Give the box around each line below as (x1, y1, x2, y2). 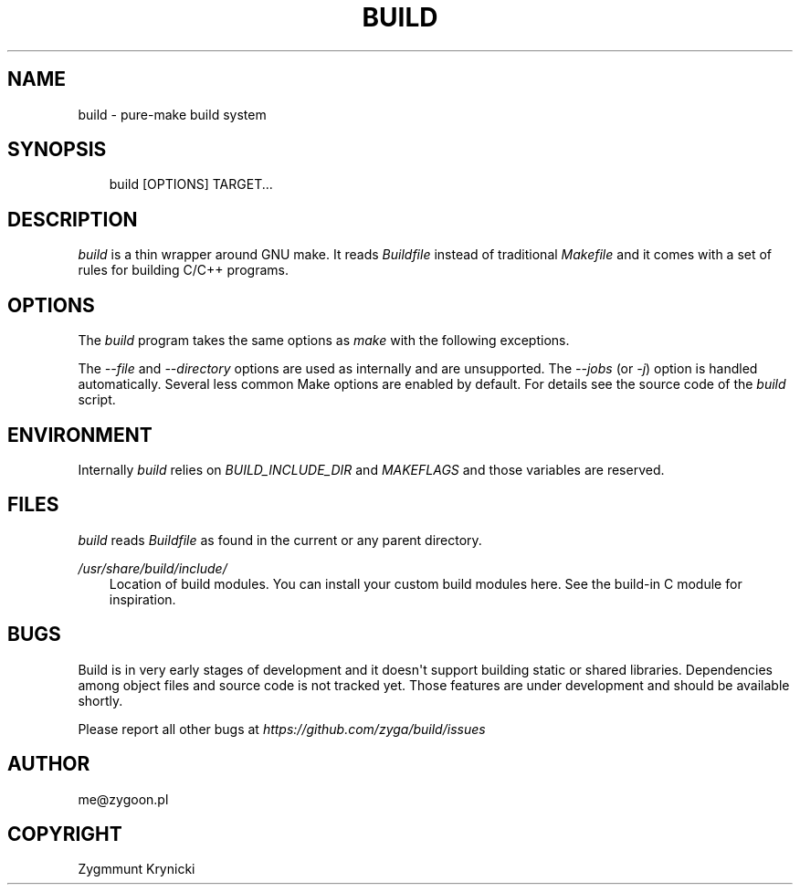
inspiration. (109, 591, 176, 607)
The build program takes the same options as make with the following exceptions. (78, 332, 570, 349)
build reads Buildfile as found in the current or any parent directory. (78, 531, 482, 548)
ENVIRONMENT (7, 423, 153, 446)
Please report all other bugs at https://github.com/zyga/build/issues (78, 720, 486, 737)
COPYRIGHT (7, 822, 122, 845)
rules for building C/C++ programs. (78, 262, 289, 278)
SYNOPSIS (7, 138, 107, 162)
